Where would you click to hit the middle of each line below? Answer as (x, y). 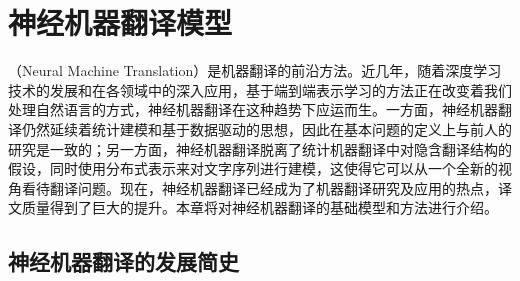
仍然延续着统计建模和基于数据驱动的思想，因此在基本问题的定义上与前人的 (266, 128)
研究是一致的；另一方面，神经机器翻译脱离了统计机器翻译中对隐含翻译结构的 (260, 148)
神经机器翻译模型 (120, 22)
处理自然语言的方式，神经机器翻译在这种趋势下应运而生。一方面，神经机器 (253, 109)
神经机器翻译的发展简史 (123, 261)
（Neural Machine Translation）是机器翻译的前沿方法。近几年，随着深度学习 (255, 70)
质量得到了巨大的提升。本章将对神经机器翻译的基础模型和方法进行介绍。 (259, 207)
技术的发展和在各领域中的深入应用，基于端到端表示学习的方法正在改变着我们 (260, 89)
